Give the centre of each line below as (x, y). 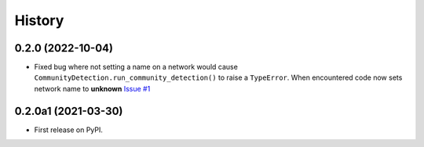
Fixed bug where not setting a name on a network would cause (136, 67)
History (39, 20)
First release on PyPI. (69, 130)
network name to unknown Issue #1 (92, 88)
